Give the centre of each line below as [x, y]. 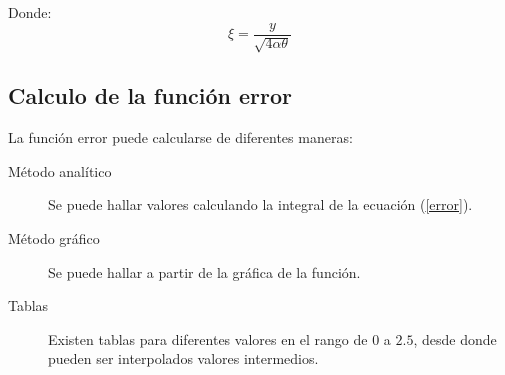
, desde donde [455, 338]
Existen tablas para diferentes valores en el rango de [208, 338]
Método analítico [60, 170]
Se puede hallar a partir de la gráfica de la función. [204, 271]
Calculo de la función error [150, 95]
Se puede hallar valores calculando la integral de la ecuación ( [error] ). [260, 204]
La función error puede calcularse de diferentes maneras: [180, 137]
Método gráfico [54, 238]
